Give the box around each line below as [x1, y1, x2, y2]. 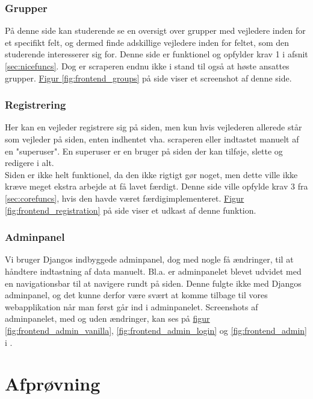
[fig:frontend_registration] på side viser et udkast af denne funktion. [5, 203, 256, 216]
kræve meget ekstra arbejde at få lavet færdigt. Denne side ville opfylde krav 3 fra [5, 180, 308, 193]
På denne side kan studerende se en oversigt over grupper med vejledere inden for [5, 24, 306, 37]
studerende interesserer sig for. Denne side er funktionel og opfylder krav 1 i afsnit [5, 48, 308, 60]
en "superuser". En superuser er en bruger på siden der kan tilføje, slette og [5, 144, 283, 157]
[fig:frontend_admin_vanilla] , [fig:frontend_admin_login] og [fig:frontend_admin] [5, 324, 307, 336]
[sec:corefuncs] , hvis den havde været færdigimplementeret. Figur [5, 191, 244, 204]
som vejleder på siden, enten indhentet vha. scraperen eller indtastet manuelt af [5, 133, 299, 145]
